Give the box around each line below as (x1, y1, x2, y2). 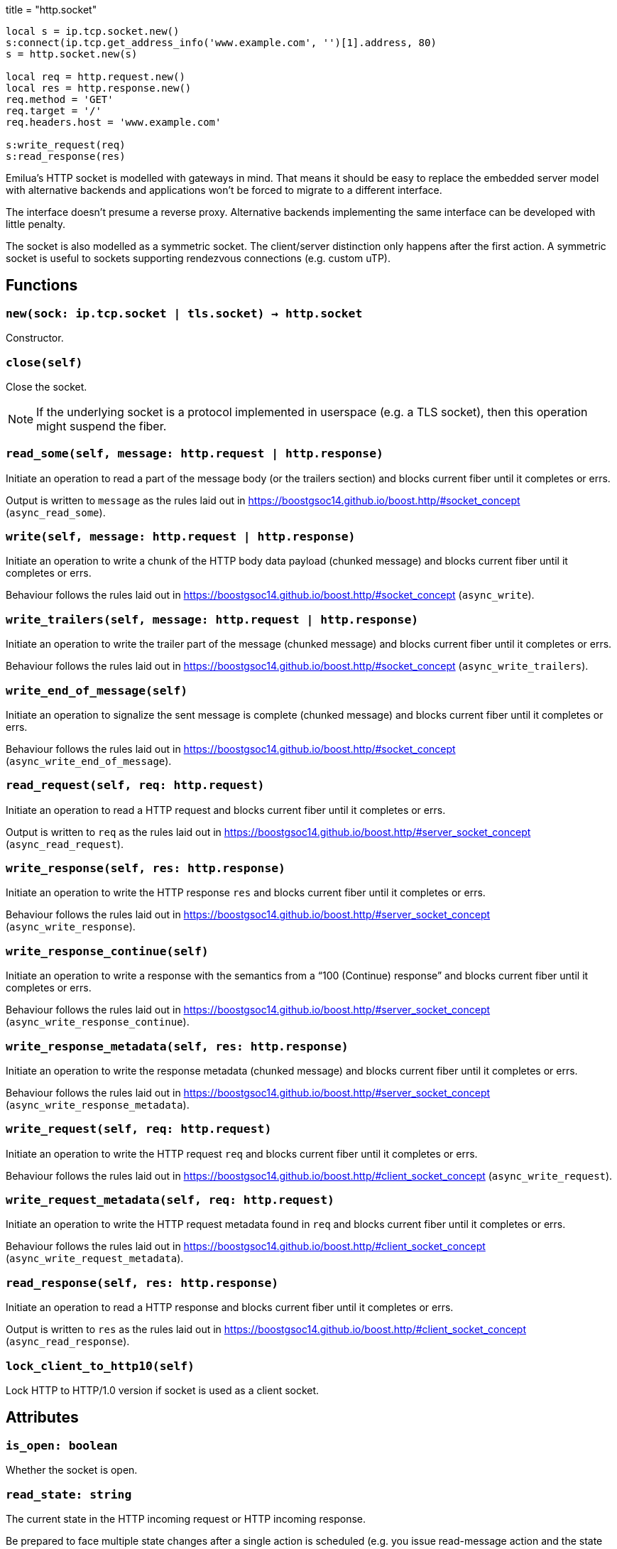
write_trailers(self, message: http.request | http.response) (6, 612, 419, 626)
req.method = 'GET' (6, 94, 114, 105)
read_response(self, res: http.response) (6, 1276, 279, 1290)
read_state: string (6, 1487, 132, 1501)
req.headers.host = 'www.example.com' (6, 116, 222, 128)
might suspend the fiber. (36, 418, 167, 433)
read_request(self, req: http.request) (6, 778, 265, 793)
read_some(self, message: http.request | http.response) (6, 447, 383, 461)
